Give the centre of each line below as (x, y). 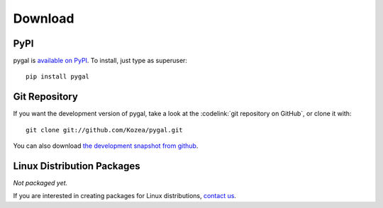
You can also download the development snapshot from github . (106, 146)
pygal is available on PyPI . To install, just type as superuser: (100, 61)
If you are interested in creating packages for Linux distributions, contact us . (125, 196)
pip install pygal (58, 77)
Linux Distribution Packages (77, 166)
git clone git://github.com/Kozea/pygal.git (105, 130)
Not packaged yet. (40, 183)
